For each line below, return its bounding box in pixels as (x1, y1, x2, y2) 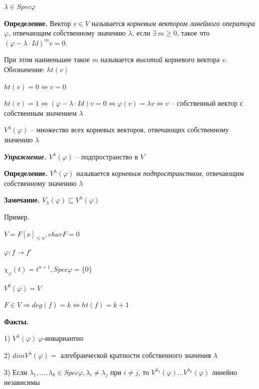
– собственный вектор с (171, 98, 243, 108)
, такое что (176, 28, 209, 38)
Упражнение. (4, 151, 47, 161)
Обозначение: (4, 64, 45, 74)
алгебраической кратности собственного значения (60, 350, 211, 360)
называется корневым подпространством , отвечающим (76, 168, 244, 178)
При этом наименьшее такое (4, 54, 90, 65)
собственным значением (4, 107, 77, 118)
